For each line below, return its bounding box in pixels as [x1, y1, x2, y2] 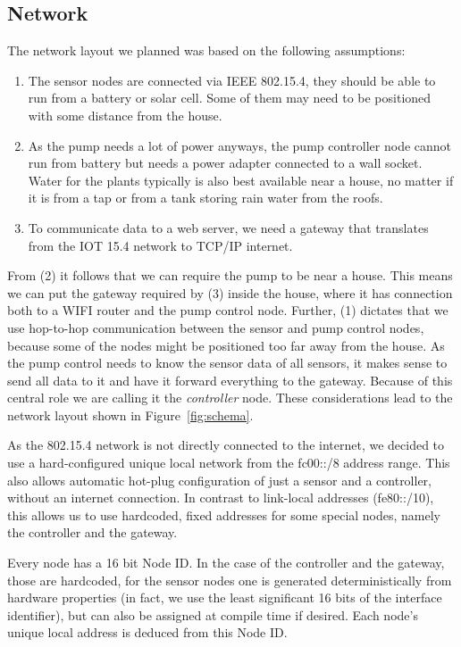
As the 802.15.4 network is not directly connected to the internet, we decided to [7, 435, 445, 454]
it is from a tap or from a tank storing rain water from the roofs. [28, 188, 383, 207]
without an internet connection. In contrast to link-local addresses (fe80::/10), [7, 488, 434, 507]
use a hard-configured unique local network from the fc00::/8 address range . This [7, 453, 450, 472]
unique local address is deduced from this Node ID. [7, 623, 288, 642]
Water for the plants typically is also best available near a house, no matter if [28, 170, 454, 189]
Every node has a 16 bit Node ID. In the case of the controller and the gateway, [7, 553, 445, 572]
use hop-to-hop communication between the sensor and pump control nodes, [7, 318, 424, 336]
